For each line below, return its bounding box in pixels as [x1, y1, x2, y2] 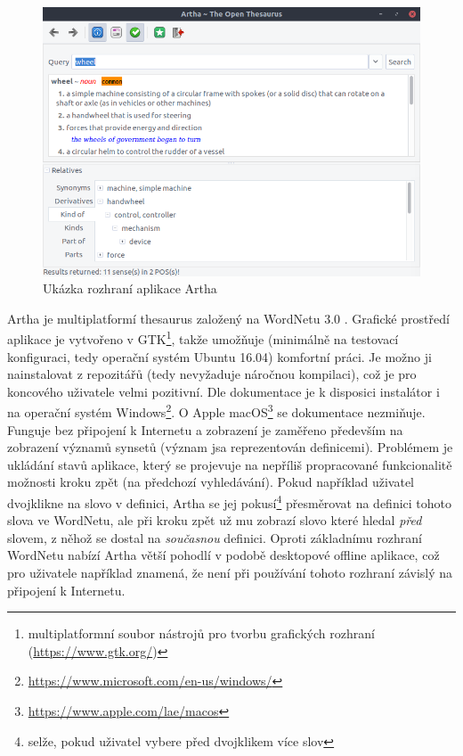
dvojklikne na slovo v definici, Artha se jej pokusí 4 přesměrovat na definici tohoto [7, 490, 452, 512]
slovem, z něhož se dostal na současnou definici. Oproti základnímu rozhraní [7, 528, 422, 546]
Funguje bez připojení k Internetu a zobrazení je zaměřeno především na [7, 420, 403, 439]
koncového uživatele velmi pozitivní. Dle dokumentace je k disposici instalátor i [7, 382, 440, 400]
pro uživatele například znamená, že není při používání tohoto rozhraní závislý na [7, 563, 453, 581]
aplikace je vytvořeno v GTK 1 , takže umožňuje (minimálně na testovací [7, 327, 399, 348]
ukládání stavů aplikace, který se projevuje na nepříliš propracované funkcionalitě [7, 455, 452, 473]
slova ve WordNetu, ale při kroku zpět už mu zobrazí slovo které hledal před [7, 511, 422, 530]
